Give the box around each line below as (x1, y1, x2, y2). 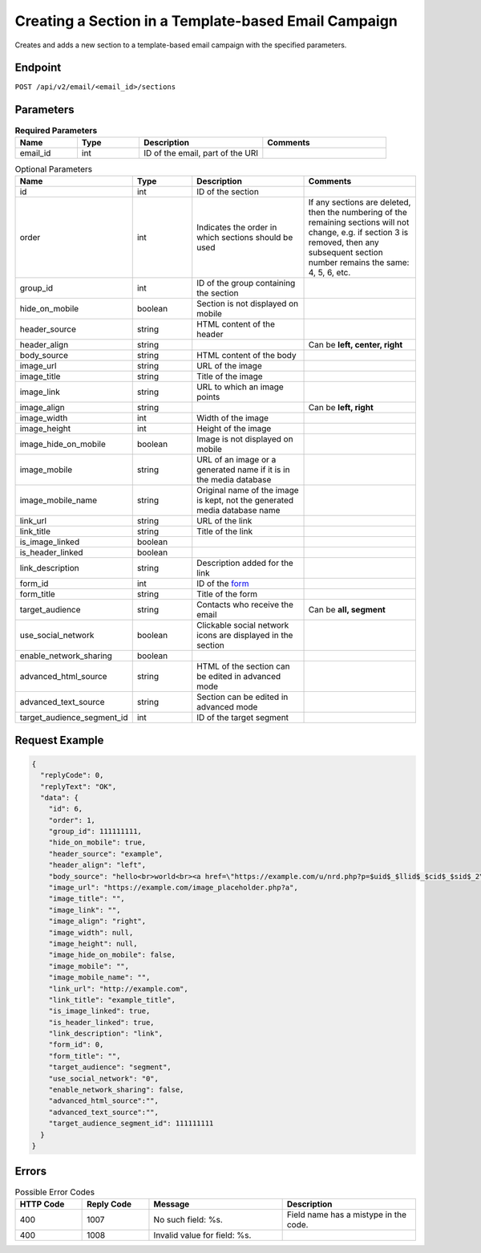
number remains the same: (308, 257, 410, 268)
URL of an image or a (196, 454, 277, 466)
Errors (14, 1165, 47, 1178)
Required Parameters (14, 124, 98, 136)
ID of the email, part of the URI (143, 147, 259, 158)
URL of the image (196, 360, 262, 372)
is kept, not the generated (196, 494, 294, 506)
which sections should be (196, 232, 293, 243)
